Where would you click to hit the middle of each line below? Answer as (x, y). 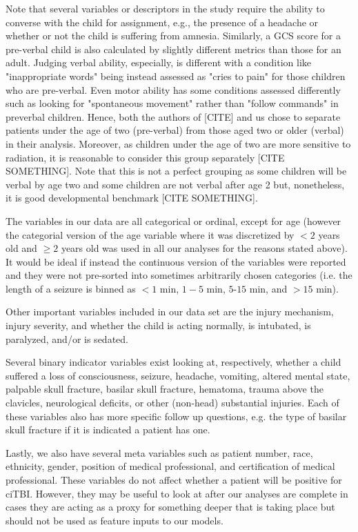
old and (21, 248)
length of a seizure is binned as (71, 288)
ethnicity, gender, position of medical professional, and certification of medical (170, 466)
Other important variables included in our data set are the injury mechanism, (170, 312)
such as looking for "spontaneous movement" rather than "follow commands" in (172, 103)
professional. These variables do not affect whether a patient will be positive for (174, 480)
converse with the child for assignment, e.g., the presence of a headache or (162, 22)
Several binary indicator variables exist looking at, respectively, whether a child (173, 362)
